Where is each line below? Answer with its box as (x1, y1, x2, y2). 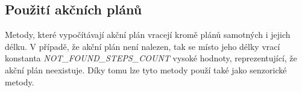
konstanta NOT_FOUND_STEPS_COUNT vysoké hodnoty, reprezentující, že (5, 52, 297, 64)
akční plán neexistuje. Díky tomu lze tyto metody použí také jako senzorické (5, 63, 287, 76)
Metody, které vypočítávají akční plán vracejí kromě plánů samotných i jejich (5, 28, 291, 41)
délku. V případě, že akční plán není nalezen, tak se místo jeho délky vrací (5, 40, 280, 52)
